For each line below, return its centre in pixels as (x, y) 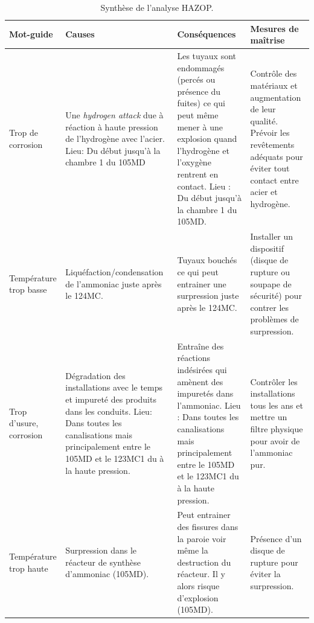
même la (193, 550)
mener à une (200, 126)
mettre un (269, 417)
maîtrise (268, 40)
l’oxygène (194, 162)
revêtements (272, 144)
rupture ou (270, 271)
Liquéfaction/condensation (114, 271)
